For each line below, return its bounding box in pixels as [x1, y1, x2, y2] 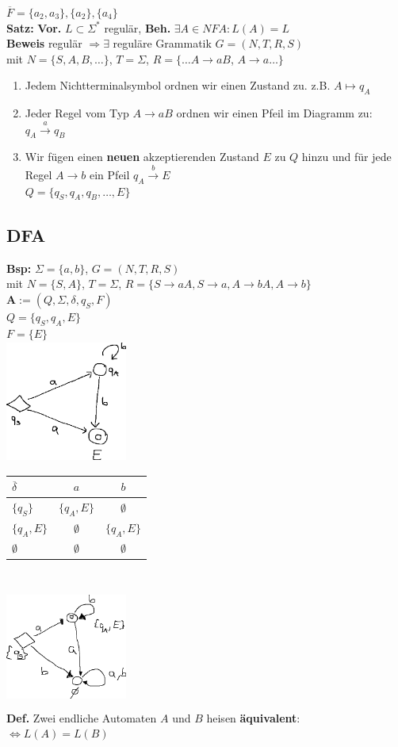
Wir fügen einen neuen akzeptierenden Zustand [25, 148, 259, 165]
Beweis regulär [6, 35, 82, 52]
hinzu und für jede [301, 148, 392, 165]
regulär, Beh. [104, 19, 171, 36]
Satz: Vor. [6, 19, 62, 36]
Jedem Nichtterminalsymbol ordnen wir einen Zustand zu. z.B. [25, 77, 331, 94]
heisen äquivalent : [206, 709, 300, 726]
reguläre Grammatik [113, 35, 212, 52]
